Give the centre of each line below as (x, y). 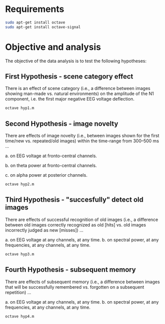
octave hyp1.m (20, 108)
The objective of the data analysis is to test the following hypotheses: (76, 61)
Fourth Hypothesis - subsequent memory (71, 270)
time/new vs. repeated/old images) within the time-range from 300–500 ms (82, 141)
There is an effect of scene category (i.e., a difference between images (78, 89)
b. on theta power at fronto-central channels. (51, 166)
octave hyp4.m (20, 316)
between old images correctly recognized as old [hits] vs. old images (76, 224)
